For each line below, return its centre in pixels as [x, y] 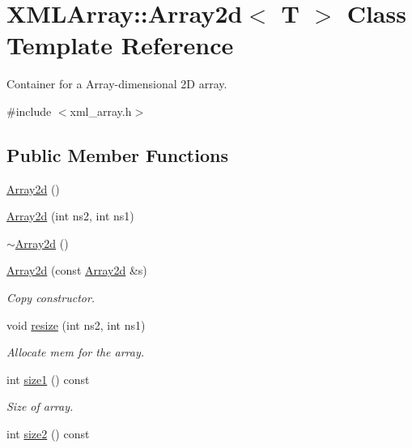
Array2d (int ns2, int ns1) [70, 216]
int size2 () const [48, 434]
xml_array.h [101, 111]
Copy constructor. [51, 298]
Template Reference [120, 45]
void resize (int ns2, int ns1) [76, 324]
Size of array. [40, 406]
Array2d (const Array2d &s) [77, 270]
